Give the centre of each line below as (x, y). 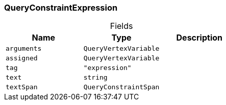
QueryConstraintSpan (121, 87)
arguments (24, 49)
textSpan (22, 87)
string (95, 78)
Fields (121, 26)
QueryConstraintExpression (61, 8)
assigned (22, 58)
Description (199, 38)
